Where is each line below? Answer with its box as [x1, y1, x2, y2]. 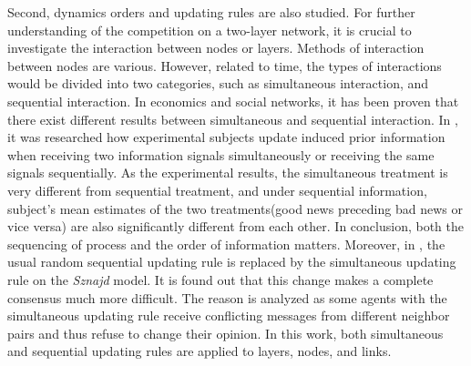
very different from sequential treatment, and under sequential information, [7, 180, 427, 199]
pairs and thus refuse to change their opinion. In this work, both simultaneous [7, 323, 444, 342]
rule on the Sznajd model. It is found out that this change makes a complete [7, 269, 434, 289]
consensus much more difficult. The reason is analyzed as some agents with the [7, 288, 447, 307]
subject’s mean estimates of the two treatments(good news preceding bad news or [7, 198, 463, 218]
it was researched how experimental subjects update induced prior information [7, 127, 445, 147]
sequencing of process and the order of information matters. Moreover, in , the [7, 234, 445, 253]
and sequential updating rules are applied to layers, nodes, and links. [7, 341, 392, 361]
